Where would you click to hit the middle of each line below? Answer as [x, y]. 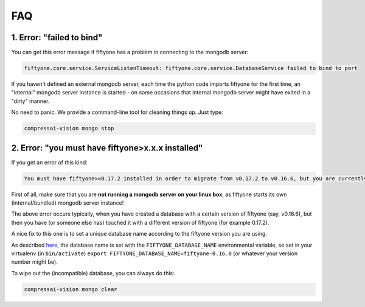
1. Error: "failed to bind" [57, 37]
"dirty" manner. [30, 101]
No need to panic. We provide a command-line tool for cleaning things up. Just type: [117, 112]
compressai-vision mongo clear [71, 289]
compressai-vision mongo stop [69, 129]
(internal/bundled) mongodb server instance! [68, 203]
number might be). [34, 262]
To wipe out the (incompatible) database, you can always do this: [93, 273]
